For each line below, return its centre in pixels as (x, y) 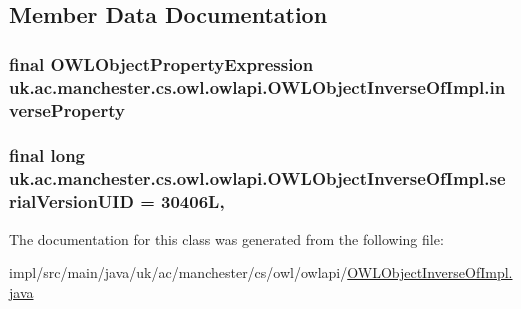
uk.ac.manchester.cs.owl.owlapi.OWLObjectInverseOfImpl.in (257, 86)
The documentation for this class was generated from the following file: (226, 238)
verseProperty (67, 109)
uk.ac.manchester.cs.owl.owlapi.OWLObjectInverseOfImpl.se (257, 178)
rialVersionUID (71, 201)
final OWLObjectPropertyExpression (161, 63)
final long (47, 155)
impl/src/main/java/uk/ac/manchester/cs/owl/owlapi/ (178, 272)
